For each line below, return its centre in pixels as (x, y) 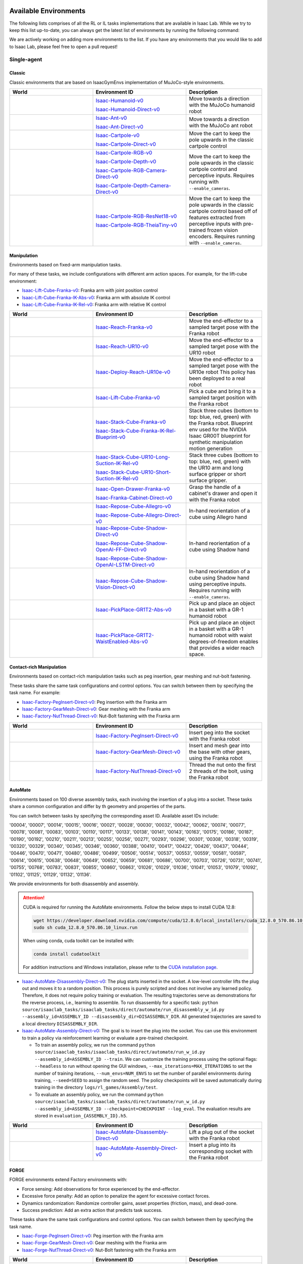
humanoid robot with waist (221, 636)
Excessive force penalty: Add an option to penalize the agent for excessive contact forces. (116, 1196)
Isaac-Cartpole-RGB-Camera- (132, 170)
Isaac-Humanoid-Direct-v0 (128, 110)
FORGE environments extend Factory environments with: (68, 1180)
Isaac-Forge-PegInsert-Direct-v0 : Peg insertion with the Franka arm (93, 1236)
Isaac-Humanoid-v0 (120, 101)
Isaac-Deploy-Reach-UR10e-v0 (133, 372)
